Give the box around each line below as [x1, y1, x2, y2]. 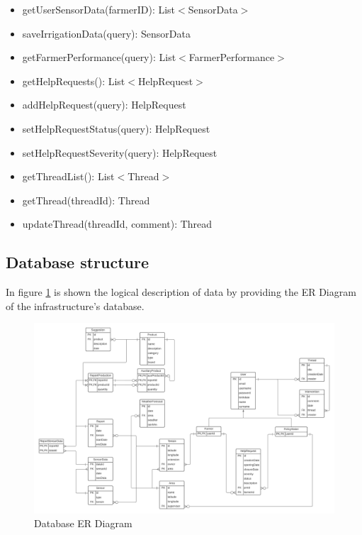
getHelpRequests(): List [22, 73, 125, 88]
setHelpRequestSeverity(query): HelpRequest [22, 145, 217, 160]
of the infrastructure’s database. [6, 298, 145, 313]
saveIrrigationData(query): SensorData [22, 26, 191, 40]
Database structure [6, 251, 149, 273]
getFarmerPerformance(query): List [22, 50, 176, 65]
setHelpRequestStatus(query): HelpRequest [22, 121, 210, 136]
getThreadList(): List [22, 169, 115, 184]
